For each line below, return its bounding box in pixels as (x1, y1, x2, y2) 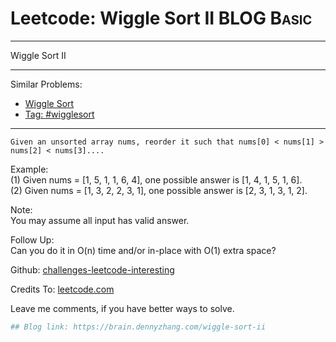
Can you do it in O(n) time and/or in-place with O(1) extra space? (10, 244, 277, 256)
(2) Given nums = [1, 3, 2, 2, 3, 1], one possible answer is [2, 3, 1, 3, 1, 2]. (10, 184, 308, 196)
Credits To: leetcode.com (10, 283, 115, 295)
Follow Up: (10, 233, 55, 246)
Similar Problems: (10, 78, 83, 90)
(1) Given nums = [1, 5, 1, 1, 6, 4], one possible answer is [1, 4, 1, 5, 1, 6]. (10, 173, 303, 186)
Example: (10, 163, 49, 175)
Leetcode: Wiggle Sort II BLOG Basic (10, 7, 313, 30)
